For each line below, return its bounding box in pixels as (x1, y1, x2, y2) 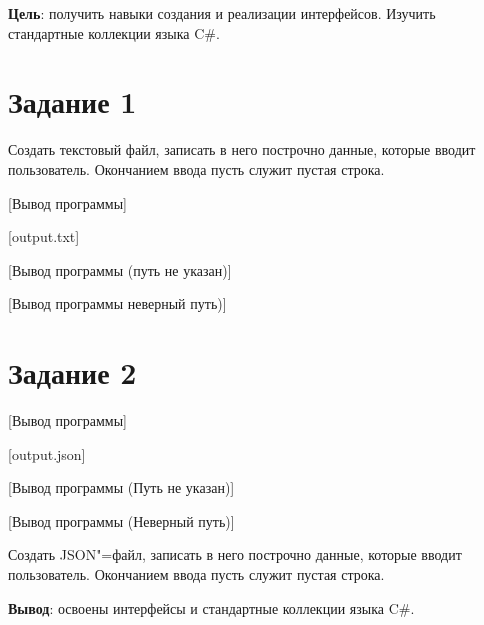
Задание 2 (8, 352, 137, 393)
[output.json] (8, 443, 86, 464)
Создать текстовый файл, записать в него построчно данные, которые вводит (8, 139, 476, 160)
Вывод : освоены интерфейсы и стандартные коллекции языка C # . (8, 597, 415, 618)
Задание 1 (8, 81, 137, 122)
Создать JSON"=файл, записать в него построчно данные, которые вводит (8, 544, 462, 565)
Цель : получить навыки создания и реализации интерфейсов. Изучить (8, 3, 436, 23)
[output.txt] (8, 226, 80, 247)
